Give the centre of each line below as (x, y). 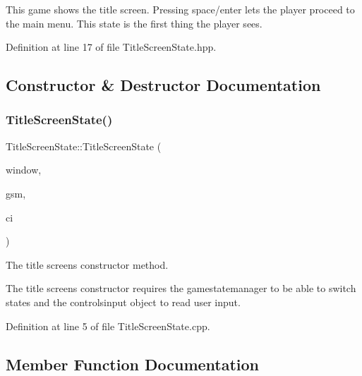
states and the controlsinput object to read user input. (123, 302)
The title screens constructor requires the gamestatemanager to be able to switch (181, 288)
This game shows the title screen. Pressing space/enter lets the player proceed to (180, 9)
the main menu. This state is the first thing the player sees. (134, 23)
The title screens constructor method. (87, 264)
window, (24, 170)
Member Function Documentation (133, 364)
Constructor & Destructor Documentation (163, 85)
